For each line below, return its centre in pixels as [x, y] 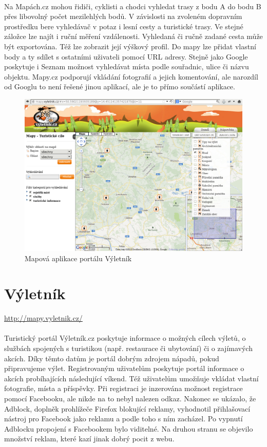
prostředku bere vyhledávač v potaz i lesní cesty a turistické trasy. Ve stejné [124, 26]
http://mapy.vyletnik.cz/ [43, 318]
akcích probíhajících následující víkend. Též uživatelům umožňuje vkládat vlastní [131, 378]
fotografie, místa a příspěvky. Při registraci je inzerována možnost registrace [123, 388]
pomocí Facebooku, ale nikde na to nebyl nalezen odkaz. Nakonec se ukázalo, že [130, 399]
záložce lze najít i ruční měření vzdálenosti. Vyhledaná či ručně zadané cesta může [133, 36]
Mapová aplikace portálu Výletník [78, 258]
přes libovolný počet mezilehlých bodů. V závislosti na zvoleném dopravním [123, 16]
